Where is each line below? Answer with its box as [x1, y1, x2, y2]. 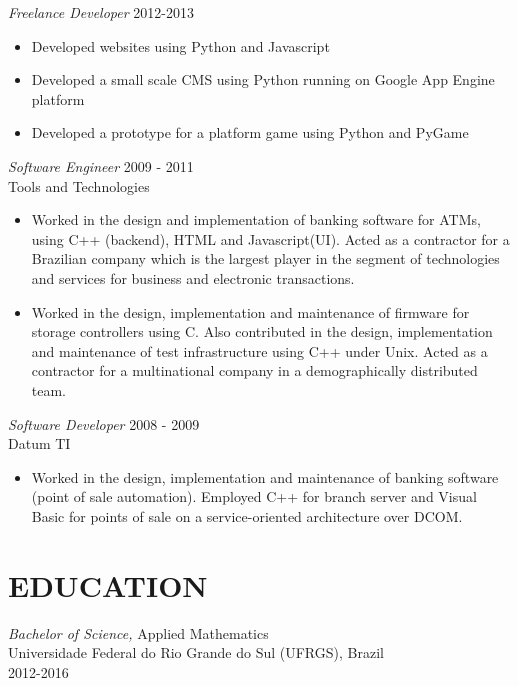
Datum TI [8, 433, 71, 454]
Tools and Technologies [8, 175, 150, 196]
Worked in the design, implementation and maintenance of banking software [31, 466, 499, 487]
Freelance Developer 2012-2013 [8, 2, 194, 22]
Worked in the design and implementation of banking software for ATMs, [31, 209, 481, 230]
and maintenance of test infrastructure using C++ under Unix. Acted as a [31, 340, 488, 361]
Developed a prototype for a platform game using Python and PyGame [31, 122, 469, 143]
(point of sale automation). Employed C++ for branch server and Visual [31, 486, 477, 507]
